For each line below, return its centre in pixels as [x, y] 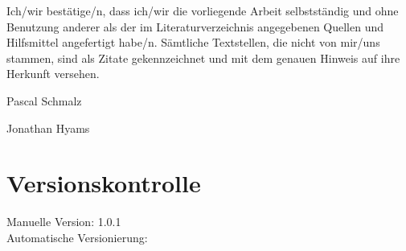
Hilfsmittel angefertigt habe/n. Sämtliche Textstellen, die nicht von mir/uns [193, 42]
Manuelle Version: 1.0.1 [64, 222]
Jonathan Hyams [48, 128]
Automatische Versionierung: [77, 237]
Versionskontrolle [104, 183]
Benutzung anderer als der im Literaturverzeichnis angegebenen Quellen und [195, 26]
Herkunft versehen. [53, 74]
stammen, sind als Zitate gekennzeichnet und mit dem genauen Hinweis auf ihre [203, 58]
